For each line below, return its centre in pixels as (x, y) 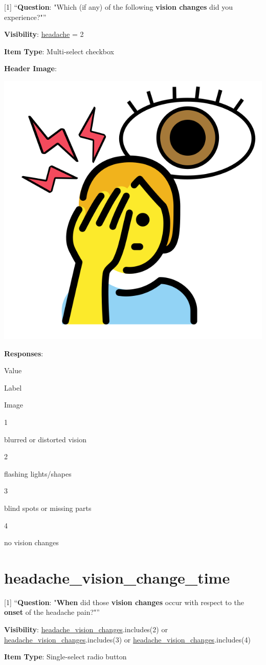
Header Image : (30, 68)
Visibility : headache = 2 (44, 34)
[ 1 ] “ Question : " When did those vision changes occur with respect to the (124, 602)
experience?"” (25, 17)
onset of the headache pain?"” (52, 612)
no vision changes (31, 542)
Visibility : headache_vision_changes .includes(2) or (86, 629)
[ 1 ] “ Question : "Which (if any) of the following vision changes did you (119, 7)
